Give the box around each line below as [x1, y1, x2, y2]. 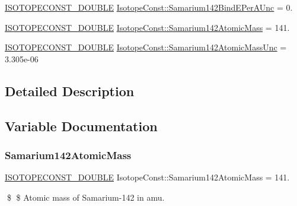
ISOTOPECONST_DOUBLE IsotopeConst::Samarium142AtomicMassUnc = [5, 41, 287, 53]
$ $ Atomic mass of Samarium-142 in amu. [7, 191, 165, 203]
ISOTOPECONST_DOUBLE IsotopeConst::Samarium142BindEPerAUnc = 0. [5, 1, 293, 13]
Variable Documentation [5, 116, 158, 135]
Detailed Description [5, 81, 135, 100]
